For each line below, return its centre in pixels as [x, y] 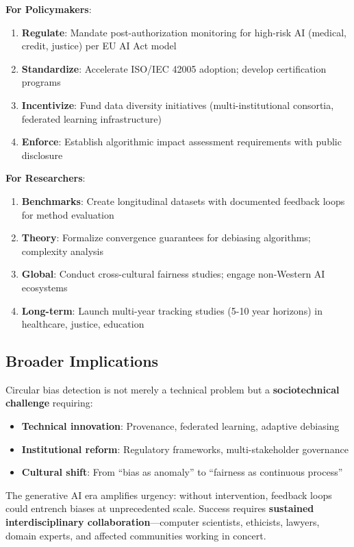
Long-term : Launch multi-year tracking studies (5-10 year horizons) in [172, 310]
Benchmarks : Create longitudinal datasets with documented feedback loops [183, 200]
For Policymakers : [49, 9]
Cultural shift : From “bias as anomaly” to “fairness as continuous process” [182, 472]
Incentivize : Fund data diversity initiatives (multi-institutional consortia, [178, 105]
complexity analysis [62, 251]
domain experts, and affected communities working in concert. [136, 535]
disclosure [42, 155]
